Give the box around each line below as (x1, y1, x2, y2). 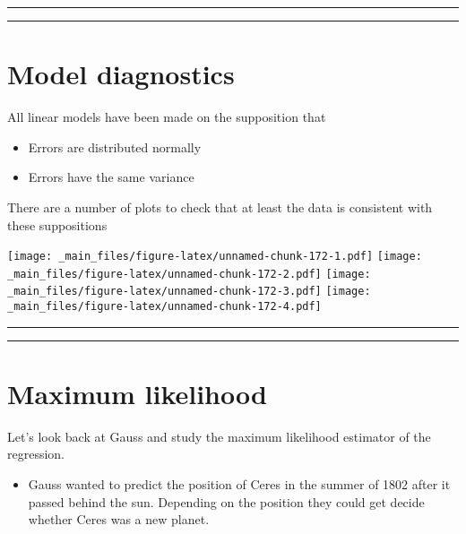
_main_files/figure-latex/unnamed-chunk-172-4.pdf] (7, 300, 322, 314)
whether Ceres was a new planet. (28, 510, 210, 529)
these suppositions (7, 215, 108, 234)
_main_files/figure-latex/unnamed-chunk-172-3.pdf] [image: (7, 285, 371, 298)
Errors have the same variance (28, 168, 194, 186)
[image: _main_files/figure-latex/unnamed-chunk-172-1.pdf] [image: (7, 250, 422, 263)
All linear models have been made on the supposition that (7, 108, 326, 126)
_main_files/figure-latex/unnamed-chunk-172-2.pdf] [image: (7, 267, 371, 280)
